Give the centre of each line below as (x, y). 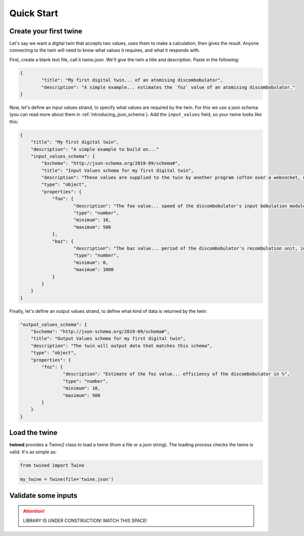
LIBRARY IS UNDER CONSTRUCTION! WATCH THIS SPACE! (85, 520)
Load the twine (33, 433)
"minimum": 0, (91, 262)
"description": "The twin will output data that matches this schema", (122, 346)
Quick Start (34, 13)
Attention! (34, 511)
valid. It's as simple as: (33, 452)
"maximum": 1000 (94, 270)
